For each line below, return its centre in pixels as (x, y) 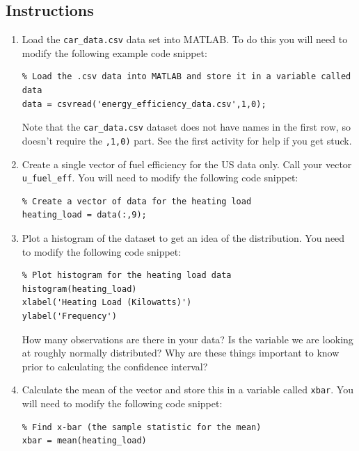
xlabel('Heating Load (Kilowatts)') (107, 303)
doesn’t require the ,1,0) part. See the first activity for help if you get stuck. (187, 140)
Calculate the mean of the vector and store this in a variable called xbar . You (188, 389)
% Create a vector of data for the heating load (137, 201)
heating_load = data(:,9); (84, 215)
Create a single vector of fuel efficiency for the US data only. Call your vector (187, 164)
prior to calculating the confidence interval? (115, 366)
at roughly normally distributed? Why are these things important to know (181, 353)
